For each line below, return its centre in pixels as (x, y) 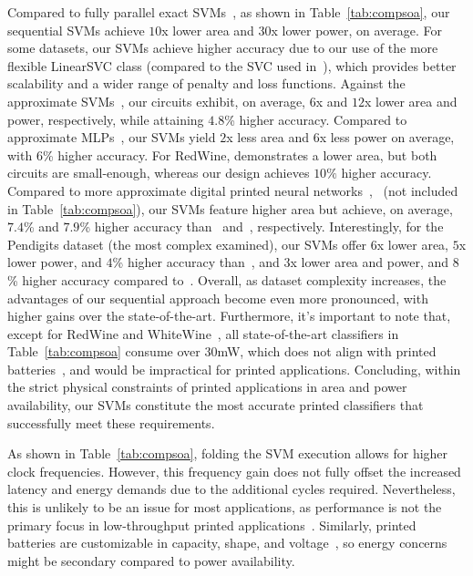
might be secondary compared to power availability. (151, 560)
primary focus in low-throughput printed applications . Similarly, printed (212, 525)
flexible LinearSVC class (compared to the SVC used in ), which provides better (232, 65)
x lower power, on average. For (356, 30)
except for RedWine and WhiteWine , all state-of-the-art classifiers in (203, 333)
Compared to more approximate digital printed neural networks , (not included (233, 190)
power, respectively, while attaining (106, 119)
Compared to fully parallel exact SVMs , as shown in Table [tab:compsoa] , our (229, 12)
